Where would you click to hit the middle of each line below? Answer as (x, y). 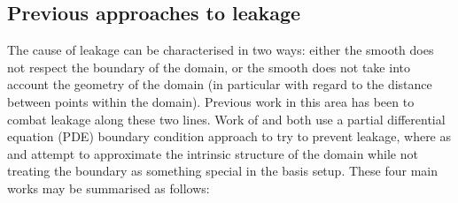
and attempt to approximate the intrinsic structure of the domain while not (213, 153)
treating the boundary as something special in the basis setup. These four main (222, 171)
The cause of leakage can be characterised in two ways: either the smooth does (221, 50)
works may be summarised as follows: (109, 188)
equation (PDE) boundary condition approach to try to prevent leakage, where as (229, 136)
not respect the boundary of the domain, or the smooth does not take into (209, 67)
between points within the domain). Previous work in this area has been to (211, 101)
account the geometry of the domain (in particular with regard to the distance (220, 84)
